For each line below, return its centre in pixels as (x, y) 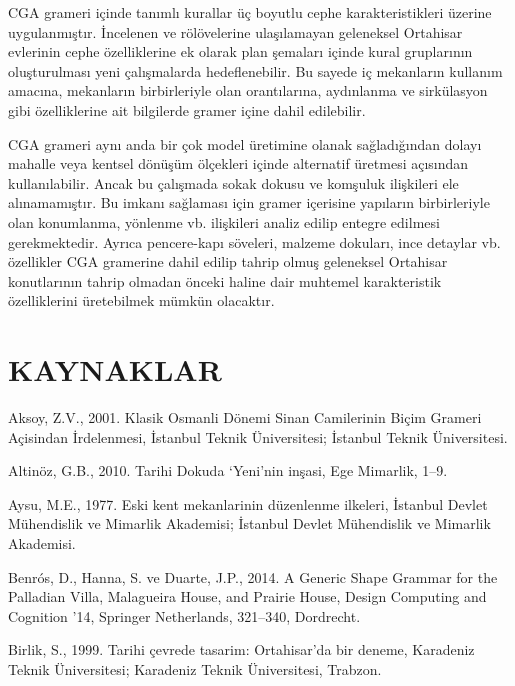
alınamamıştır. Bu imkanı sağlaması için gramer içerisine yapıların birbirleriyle (249, 202)
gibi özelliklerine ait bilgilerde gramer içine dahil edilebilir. (187, 109)
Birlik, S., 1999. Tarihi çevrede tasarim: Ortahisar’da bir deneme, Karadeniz (241, 649)
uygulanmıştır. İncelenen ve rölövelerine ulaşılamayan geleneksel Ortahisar (235, 31)
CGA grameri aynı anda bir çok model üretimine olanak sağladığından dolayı (245, 143)
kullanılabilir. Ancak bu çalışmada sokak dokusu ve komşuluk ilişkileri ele (233, 182)
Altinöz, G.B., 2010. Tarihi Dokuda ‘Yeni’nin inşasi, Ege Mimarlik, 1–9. (228, 470)
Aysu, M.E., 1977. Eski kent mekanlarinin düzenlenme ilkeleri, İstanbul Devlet (248, 503)
